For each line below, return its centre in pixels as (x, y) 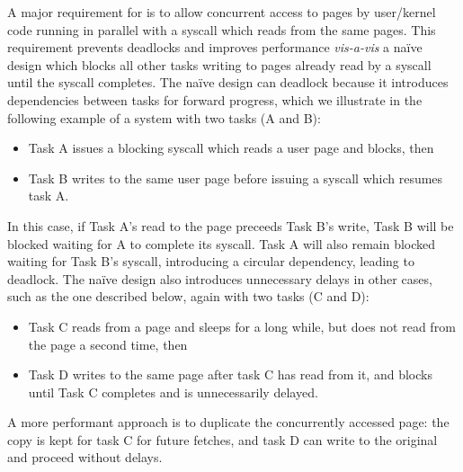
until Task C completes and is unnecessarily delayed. (173, 392)
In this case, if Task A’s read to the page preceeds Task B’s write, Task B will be (231, 225)
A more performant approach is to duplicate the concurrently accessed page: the (228, 422)
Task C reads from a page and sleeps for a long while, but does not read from (242, 326)
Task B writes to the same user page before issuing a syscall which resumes (236, 178)
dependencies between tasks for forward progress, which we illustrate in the (215, 99)
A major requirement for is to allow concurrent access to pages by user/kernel (222, 12)
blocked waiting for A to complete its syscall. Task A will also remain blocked (222, 243)
